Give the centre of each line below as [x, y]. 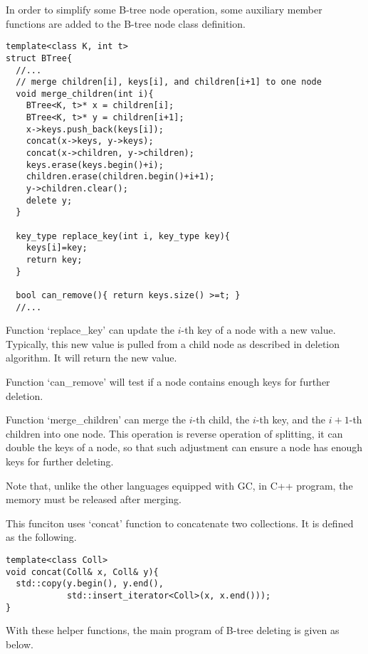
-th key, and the [291, 420]
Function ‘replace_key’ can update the [90, 330]
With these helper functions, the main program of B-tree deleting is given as [173, 630]
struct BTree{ [39, 58]
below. [20, 644]
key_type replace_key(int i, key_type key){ [123, 236]
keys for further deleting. [60, 462]
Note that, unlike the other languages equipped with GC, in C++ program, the [179, 485]
